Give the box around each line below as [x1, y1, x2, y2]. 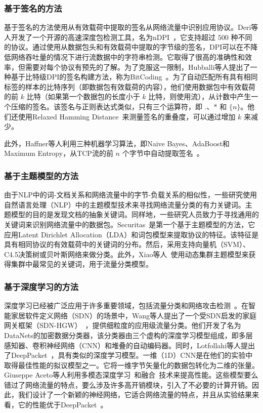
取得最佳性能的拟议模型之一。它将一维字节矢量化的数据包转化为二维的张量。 [4, 359, 259, 370]
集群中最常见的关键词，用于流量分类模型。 [11, 259, 153, 269]
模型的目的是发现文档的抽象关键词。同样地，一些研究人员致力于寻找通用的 [11, 209, 259, 220]
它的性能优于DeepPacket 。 [18, 399, 108, 410]
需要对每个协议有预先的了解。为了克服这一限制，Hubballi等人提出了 [25, 61, 250, 72]
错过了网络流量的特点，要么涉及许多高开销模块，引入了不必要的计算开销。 [4, 379, 252, 390]
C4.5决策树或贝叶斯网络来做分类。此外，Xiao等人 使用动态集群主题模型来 [4, 249, 249, 259]
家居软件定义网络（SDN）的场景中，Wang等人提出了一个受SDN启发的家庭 [11, 310, 256, 320]
